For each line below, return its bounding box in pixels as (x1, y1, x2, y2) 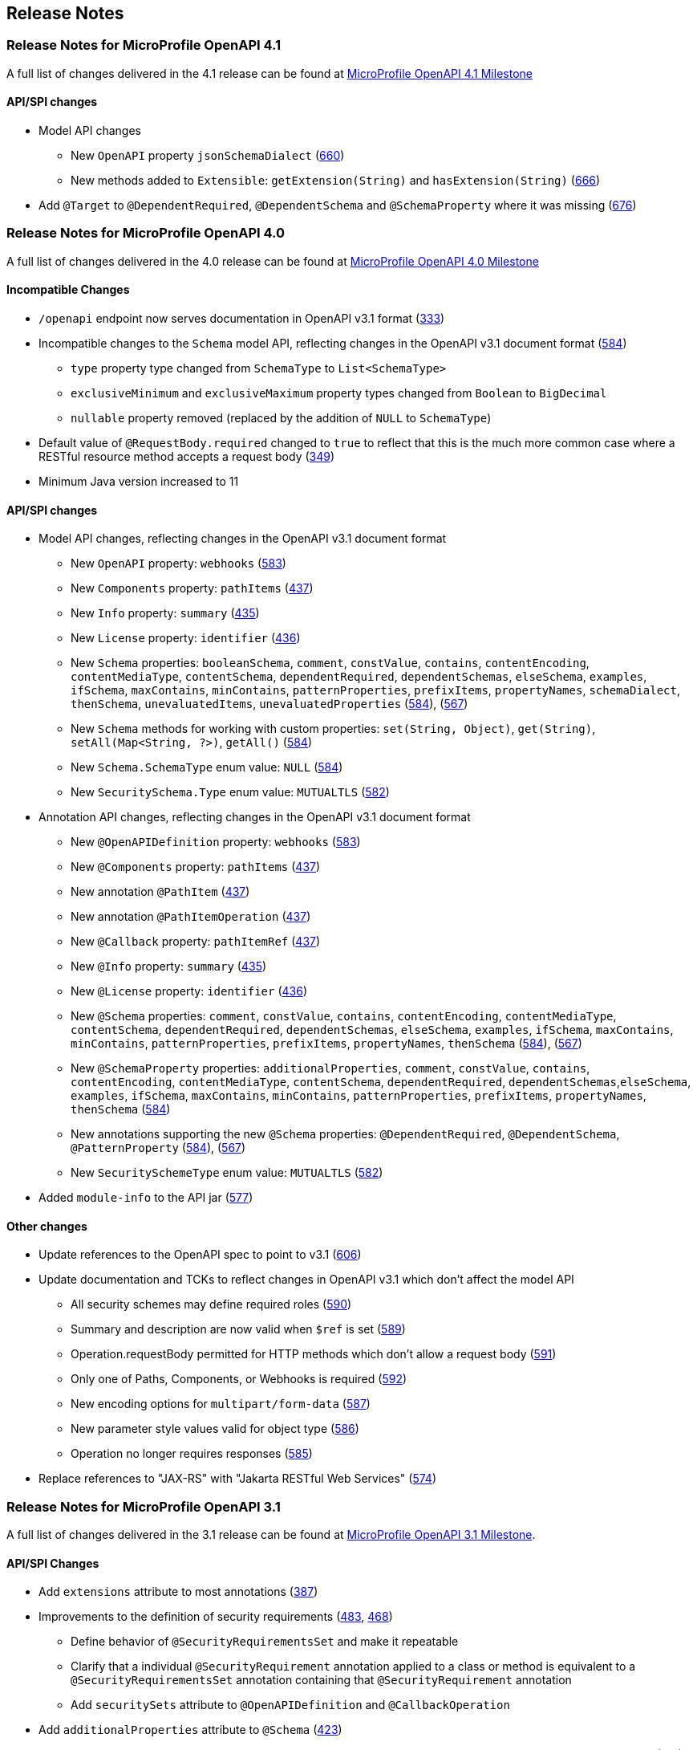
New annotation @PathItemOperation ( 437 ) (71, 910, 311, 924)
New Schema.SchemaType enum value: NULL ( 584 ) (71, 760, 343, 775)
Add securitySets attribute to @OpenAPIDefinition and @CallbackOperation (71, 1698, 510, 1712)
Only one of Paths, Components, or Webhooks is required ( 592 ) (71, 1372, 407, 1386)
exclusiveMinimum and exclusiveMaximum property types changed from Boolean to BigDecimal (71, 385, 607, 400)
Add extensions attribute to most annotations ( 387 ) (38, 1585, 318, 1599)
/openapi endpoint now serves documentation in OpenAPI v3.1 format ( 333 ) (38, 311, 445, 325)
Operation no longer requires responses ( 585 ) (71, 1447, 313, 1461)
